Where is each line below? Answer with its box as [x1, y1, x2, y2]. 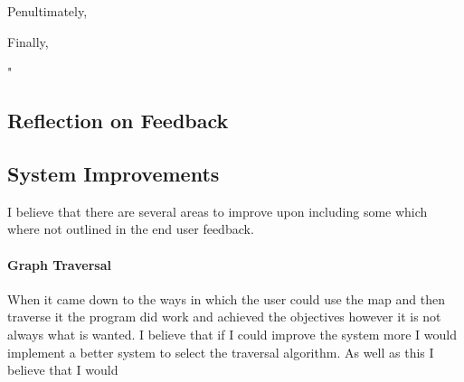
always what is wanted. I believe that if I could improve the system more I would [7, 324, 457, 343]
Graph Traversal [7, 255, 111, 274]
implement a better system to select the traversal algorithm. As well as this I [7, 342, 434, 361]
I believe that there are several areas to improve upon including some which [7, 201, 428, 220]
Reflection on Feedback [7, 107, 229, 135]
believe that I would [7, 360, 118, 379]
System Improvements [7, 159, 220, 187]
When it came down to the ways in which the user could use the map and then [7, 289, 446, 308]
